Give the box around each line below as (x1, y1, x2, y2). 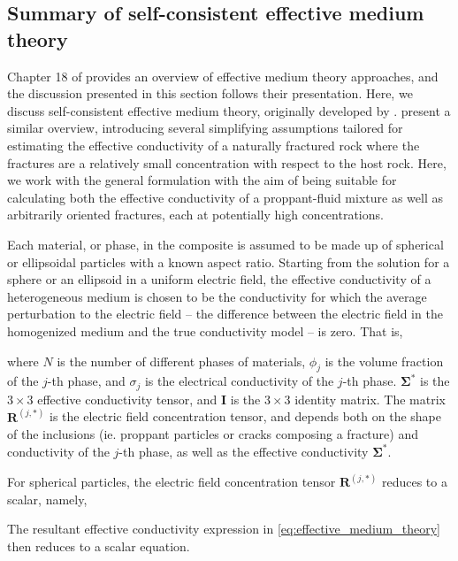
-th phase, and (47, 372, 126, 390)
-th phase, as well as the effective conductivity (118, 442, 369, 460)
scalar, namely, (7, 489, 88, 508)
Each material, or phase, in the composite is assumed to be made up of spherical (7, 234, 444, 253)
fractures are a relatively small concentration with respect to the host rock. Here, (7, 153, 447, 172)
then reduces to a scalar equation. (7, 536, 190, 555)
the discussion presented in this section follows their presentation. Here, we (7, 84, 413, 103)
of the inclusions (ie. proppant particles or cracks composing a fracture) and (7, 425, 418, 443)
